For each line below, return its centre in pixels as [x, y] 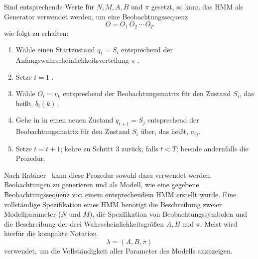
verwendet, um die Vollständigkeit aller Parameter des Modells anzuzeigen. [118, 251]
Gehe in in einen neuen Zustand [64, 120]
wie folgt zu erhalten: [36, 33]
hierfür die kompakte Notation [51, 233]
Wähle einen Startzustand [55, 50]
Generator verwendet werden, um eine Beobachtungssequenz [96, 16]
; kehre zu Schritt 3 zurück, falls [109, 148]
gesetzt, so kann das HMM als [197, 6]
